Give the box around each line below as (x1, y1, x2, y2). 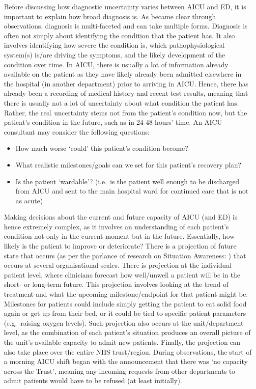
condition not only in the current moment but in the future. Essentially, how (4, 231, 235, 241)
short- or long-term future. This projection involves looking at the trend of (4, 279, 228, 289)
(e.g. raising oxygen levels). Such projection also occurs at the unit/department (4, 317, 244, 328)
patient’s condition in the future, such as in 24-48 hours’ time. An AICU (4, 117, 223, 127)
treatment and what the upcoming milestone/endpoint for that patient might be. (4, 289, 248, 299)
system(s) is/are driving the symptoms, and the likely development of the (4, 49, 226, 59)
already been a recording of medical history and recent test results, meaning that (4, 88, 248, 98)
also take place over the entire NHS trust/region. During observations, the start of (4, 346, 252, 357)
